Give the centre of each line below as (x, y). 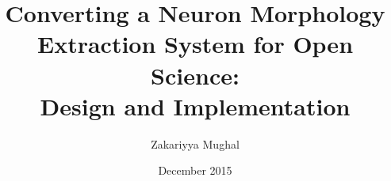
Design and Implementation (195, 106)
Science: (195, 75)
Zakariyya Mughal (195, 143)
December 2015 (195, 170)
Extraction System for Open (195, 44)
